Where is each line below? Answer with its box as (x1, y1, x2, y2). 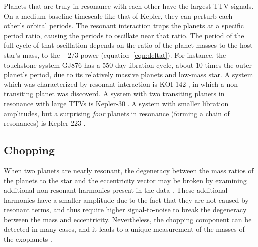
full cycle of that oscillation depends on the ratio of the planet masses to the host (4, 40, 253, 50)
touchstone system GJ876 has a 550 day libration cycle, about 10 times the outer (4, 59, 252, 70)
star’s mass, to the (4, 49, 60, 60)
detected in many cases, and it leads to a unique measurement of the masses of (4, 224, 245, 234)
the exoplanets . (4, 234, 52, 244)
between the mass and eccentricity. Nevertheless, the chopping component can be (4, 214, 252, 224)
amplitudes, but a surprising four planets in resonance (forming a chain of (4, 108, 230, 118)
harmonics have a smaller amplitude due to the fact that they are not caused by (4, 194, 249, 205)
